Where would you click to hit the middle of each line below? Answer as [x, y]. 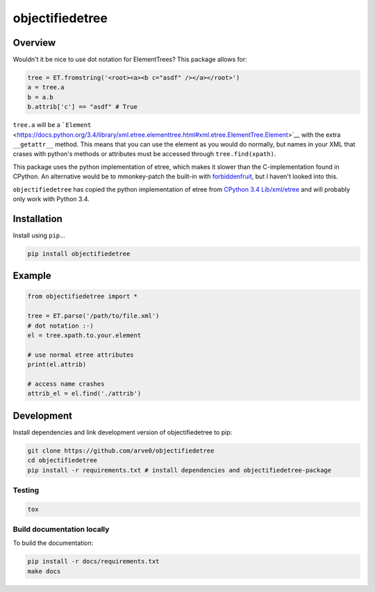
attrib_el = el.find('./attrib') [84, 394]
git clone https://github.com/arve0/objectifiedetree [121, 450]
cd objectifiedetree [62, 460]
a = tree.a [46, 87]
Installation [37, 219]
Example [32, 276]
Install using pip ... [39, 235]
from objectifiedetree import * [83, 296]
